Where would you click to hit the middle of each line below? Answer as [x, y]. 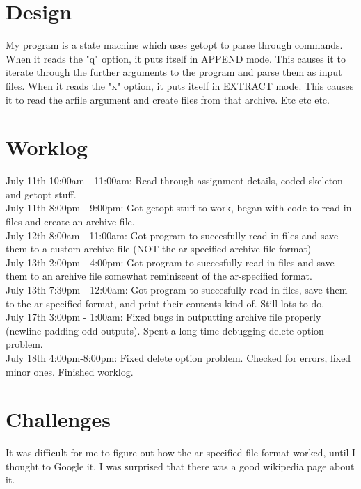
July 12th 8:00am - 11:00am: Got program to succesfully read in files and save [172, 235]
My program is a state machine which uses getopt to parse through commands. [174, 45]
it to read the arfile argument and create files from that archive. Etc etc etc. [168, 99]
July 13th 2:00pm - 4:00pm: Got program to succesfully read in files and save [170, 262]
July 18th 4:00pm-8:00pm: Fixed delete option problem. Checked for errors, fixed [178, 357]
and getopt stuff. [41, 194]
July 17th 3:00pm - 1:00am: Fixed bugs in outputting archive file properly [163, 317]
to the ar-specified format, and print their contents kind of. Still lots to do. [165, 303]
